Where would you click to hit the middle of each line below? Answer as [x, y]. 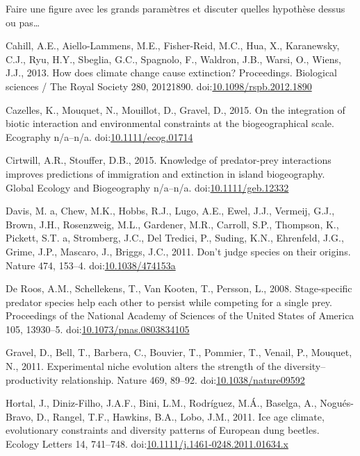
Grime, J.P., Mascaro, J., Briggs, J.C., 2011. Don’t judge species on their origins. [178, 251]
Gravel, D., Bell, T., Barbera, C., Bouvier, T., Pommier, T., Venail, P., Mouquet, [179, 352]
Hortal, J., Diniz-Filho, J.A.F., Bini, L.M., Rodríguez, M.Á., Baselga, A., [161, 403]
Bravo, [19, 416]
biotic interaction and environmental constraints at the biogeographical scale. [170, 123]
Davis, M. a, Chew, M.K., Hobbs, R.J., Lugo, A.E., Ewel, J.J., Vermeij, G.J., [170, 211]
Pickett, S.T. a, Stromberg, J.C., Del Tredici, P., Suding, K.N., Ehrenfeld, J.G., [175, 238]
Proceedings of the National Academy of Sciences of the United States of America [180, 315]
